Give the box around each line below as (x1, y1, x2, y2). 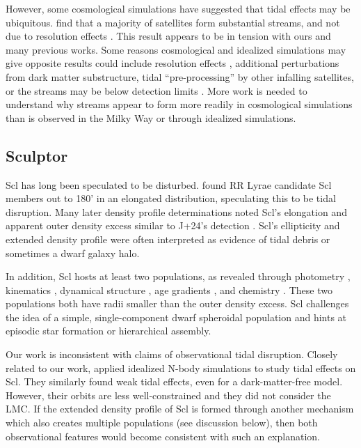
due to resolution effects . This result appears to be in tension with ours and (6, 29, 331, 43)
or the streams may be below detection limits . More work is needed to (6, 83, 307, 98)
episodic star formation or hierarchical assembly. (6, 323, 211, 338)
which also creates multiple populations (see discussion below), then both (6, 415, 318, 430)
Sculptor (6, 144, 68, 166)
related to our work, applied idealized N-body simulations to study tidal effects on (6, 360, 356, 375)
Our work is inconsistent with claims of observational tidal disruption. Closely (6, 347, 338, 362)
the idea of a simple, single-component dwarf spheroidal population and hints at (6, 309, 347, 324)
